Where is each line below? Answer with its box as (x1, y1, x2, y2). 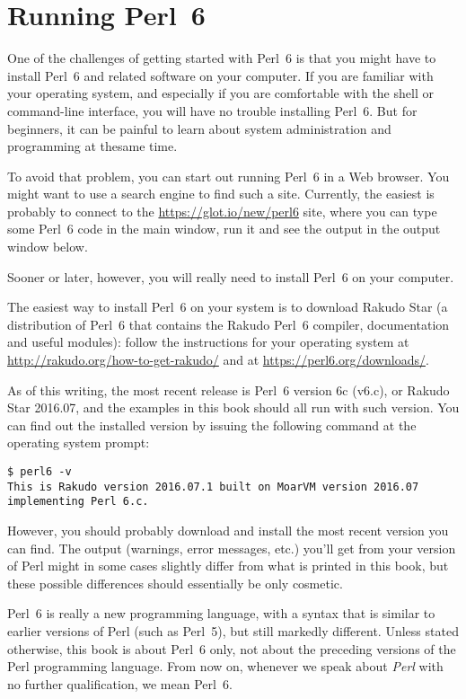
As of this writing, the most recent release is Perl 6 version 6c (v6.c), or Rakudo (7, 380, 450, 399)
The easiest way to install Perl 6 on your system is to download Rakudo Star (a (7, 297, 448, 316)
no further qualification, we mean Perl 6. (7, 674, 233, 693)
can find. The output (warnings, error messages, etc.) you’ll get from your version (7, 538, 456, 557)
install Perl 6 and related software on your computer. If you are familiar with (7, 66, 434, 84)
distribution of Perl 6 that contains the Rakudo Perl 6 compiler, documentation (7, 314, 450, 333)
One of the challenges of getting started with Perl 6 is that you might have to (7, 49, 436, 67)
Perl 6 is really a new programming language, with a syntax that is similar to (7, 604, 435, 623)
